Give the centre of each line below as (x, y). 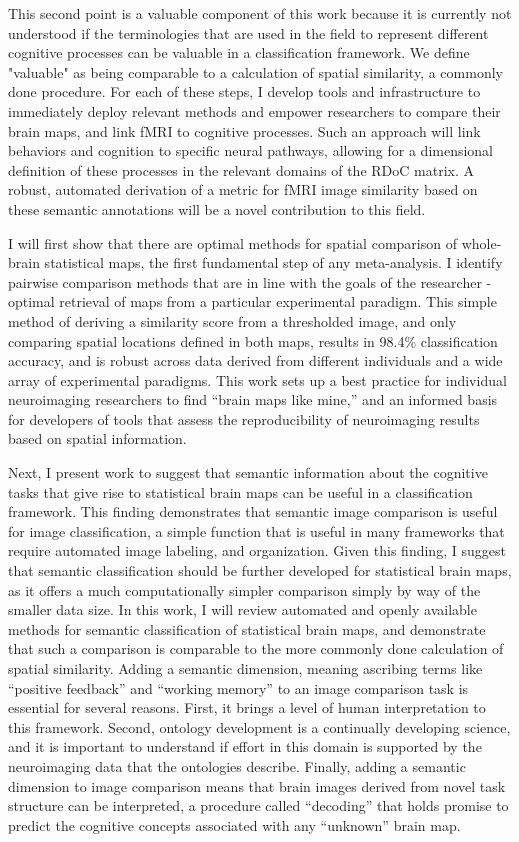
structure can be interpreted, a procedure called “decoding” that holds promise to (258, 805)
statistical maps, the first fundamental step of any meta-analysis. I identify (273, 262)
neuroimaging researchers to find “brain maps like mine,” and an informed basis (253, 399)
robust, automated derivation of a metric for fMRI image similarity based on (243, 189)
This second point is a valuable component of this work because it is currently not (260, 13)
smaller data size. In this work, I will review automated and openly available (242, 609)
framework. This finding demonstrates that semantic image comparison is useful (253, 511)
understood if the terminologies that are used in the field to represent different (248, 32)
